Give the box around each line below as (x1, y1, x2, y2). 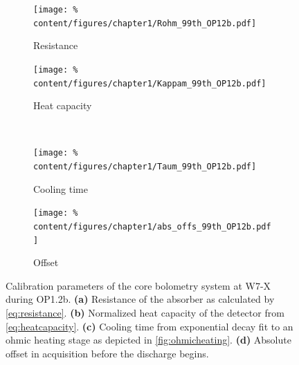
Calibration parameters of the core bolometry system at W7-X (6, 278, 271, 292)
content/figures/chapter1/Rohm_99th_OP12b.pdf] (33, 18, 257, 28)
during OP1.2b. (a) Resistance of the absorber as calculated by (6, 292, 275, 306)
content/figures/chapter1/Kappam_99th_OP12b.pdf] (33, 78, 266, 88)
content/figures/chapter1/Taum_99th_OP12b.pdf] (33, 162, 257, 172)
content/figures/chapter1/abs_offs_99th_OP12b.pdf (33, 221, 271, 232)
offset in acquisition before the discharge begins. (6, 346, 209, 360)
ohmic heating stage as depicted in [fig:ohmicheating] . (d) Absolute (6, 333, 291, 347)
